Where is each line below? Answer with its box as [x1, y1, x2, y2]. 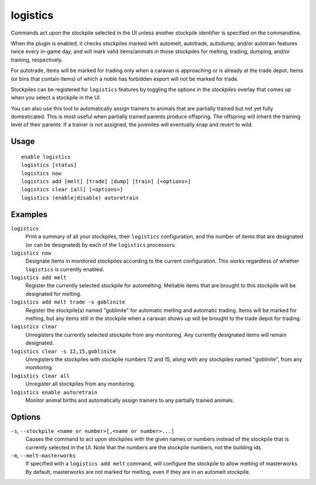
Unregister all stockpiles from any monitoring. [25, 380, 136, 387]
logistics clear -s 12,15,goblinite [11, 348, 116, 355]
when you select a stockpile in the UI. [11, 94, 101, 101]
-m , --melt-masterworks [11, 452, 76, 459]
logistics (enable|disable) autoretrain [21, 194, 139, 201]
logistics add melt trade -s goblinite [11, 299, 125, 305]
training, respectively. [11, 56, 63, 63]
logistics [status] [21, 161, 77, 168]
